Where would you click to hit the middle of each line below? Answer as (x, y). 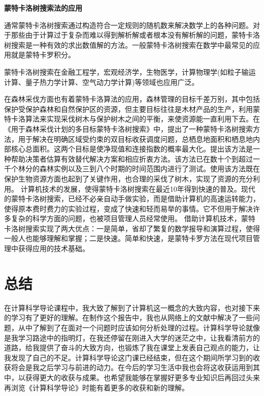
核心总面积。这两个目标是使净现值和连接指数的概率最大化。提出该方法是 (132, 149)
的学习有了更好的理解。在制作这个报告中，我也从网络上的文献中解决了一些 (128, 317)
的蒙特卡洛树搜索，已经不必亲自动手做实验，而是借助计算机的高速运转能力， (132, 199)
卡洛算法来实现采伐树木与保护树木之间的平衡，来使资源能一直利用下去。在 (135, 119)
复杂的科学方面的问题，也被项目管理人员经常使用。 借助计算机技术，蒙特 (133, 218)
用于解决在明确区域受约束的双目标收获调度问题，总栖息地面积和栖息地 (135, 139)
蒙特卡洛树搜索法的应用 (43, 8)
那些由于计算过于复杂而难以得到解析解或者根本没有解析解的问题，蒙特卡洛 (135, 35)
